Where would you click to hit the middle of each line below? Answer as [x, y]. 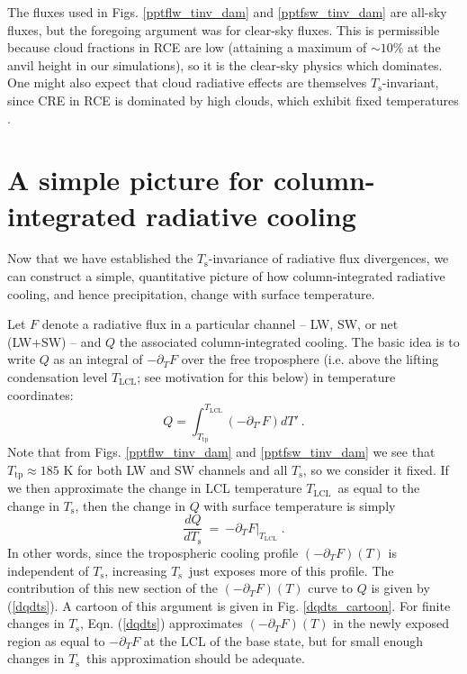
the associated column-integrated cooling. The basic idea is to [289, 341]
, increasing [136, 570]
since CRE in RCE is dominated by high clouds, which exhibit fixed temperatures [233, 100]
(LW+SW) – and [54, 341]
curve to [331, 588]
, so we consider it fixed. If [376, 469]
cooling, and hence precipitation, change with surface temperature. [191, 293]
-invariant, [410, 82]
